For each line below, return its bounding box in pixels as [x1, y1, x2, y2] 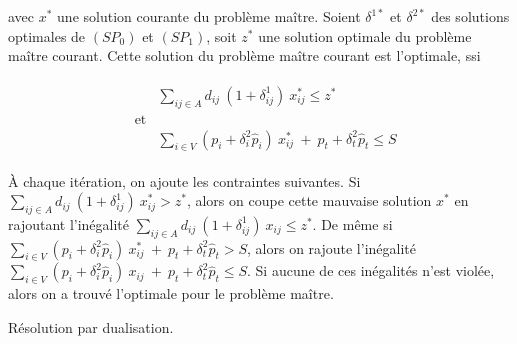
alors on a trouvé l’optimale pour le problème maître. [8, 283, 334, 304]
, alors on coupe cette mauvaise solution [186, 190, 432, 211]
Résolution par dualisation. [8, 316, 174, 337]
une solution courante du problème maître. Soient [57, 6, 361, 26]
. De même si [312, 213, 393, 234]
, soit [206, 25, 237, 46]
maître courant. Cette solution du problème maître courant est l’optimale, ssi [8, 45, 481, 66]
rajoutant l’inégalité [8, 213, 130, 234]
